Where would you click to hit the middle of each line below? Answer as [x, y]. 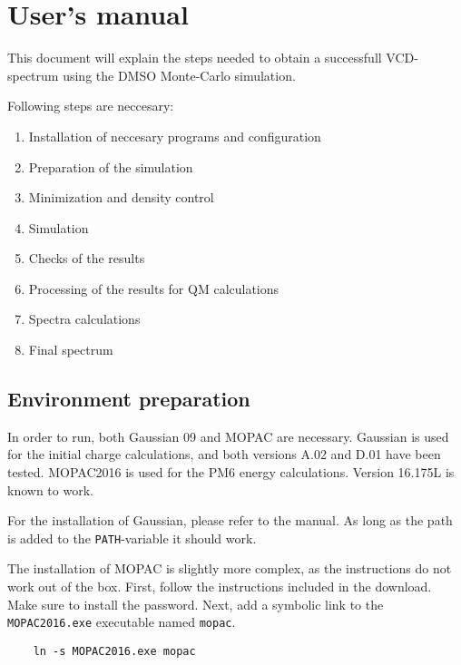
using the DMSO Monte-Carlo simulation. [179, 75]
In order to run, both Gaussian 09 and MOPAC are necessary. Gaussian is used [228, 436]
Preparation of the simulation [111, 166]
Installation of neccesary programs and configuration [175, 136]
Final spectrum [71, 350]
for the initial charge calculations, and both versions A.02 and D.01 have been [224, 454]
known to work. [50, 489]
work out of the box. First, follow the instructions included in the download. [220, 587]
